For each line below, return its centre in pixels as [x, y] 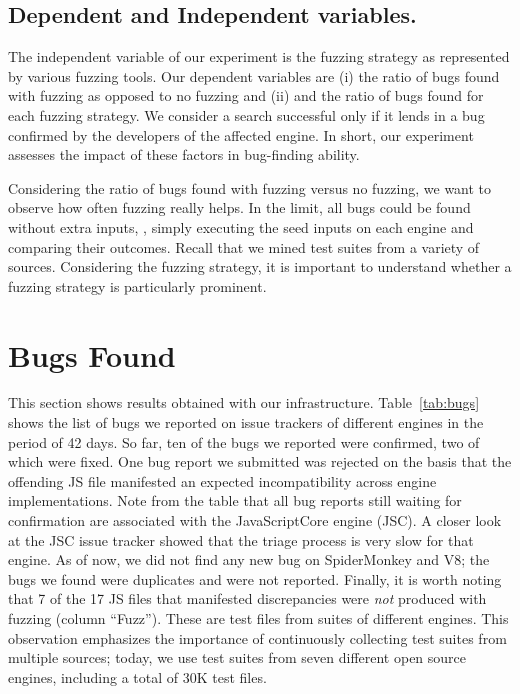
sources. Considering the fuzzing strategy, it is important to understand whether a [260, 266]
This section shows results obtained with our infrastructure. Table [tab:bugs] [244, 402]
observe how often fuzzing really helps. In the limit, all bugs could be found [239, 207]
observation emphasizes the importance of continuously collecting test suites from [257, 637]
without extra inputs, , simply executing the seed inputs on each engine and [241, 226]
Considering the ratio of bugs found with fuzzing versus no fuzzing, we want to [250, 187]
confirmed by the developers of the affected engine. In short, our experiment [241, 134]
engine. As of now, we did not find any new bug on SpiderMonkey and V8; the [249, 559]
